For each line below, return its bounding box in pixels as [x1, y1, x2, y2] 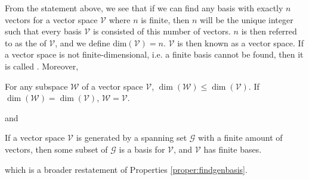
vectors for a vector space [5, 13, 98, 26]
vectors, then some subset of [5, 143, 108, 155]
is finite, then [141, 13, 190, 26]
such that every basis [5, 25, 82, 37]
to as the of [5, 36, 47, 49]
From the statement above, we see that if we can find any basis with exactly [5, 2, 283, 14]
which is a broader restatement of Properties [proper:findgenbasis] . [5, 163, 248, 175]
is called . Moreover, [5, 59, 79, 72]
